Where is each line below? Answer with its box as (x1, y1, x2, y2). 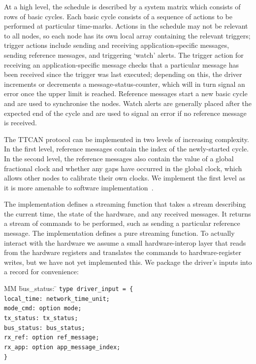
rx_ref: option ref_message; (4, 334, 99, 341)
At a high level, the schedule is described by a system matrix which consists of (4, 1, 241, 11)
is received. (4, 117, 37, 128)
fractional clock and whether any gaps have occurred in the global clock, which (4, 163, 242, 173)
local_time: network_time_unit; (4, 295, 110, 302)
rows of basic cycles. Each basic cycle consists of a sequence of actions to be (4, 11, 232, 21)
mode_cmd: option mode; (4, 305, 82, 312)
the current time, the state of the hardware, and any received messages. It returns (4, 208, 251, 218)
